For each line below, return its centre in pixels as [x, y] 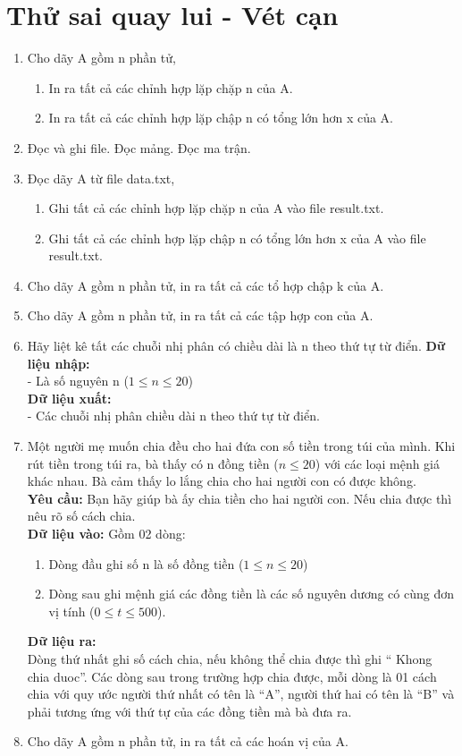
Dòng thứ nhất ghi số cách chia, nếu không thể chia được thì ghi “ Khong [230, 658]
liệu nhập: [59, 363]
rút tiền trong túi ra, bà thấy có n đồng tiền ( [153, 463]
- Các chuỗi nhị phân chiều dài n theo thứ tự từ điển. [173, 416]
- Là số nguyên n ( [78, 381]
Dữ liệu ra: [62, 641]
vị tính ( [71, 611]
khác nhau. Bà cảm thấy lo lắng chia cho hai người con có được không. [222, 481]
